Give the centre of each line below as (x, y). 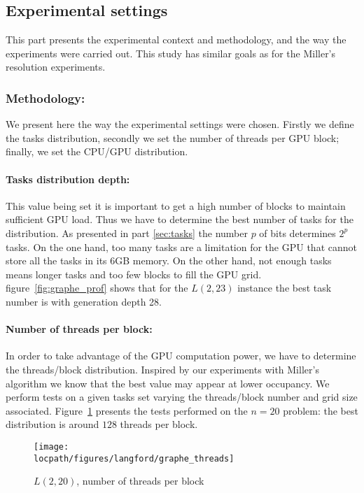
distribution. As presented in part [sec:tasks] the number (127, 233)
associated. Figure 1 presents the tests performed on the (127, 410)
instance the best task (285, 288)
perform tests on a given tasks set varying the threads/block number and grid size (182, 397)
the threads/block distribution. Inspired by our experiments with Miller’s (162, 369)
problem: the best (321, 410)
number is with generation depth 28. (84, 301)
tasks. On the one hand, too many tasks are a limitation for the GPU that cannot (181, 246)
